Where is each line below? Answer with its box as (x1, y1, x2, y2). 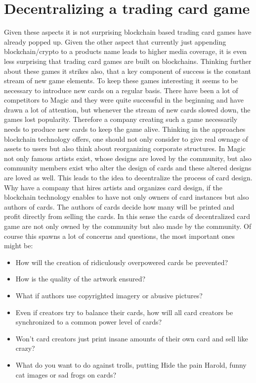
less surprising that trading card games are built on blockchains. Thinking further (4, 55, 252, 66)
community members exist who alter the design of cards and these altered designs (4, 163, 252, 173)
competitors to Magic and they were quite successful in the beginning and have (4, 95, 244, 105)
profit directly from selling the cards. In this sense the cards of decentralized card (4, 211, 251, 221)
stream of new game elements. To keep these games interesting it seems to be (4, 75, 238, 86)
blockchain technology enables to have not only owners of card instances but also (4, 192, 249, 202)
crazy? (15, 343, 35, 353)
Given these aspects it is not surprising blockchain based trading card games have (4, 27, 252, 37)
